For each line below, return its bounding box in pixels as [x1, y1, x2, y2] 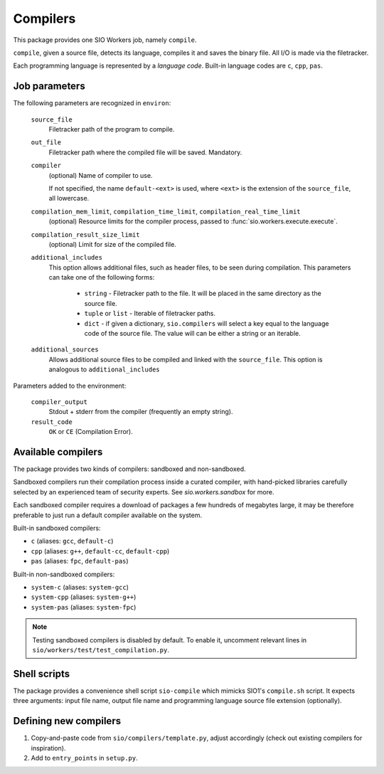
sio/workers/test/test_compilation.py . [32, 645, 170, 654]
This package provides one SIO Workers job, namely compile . [13, 36, 197, 44]
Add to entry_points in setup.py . [31, 753, 138, 762]
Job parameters [13, 80, 85, 92]
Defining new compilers [13, 715, 121, 727]
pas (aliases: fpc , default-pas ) [31, 557, 129, 566]
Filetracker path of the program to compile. [48, 125, 175, 134]
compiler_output [31, 398, 88, 405]
